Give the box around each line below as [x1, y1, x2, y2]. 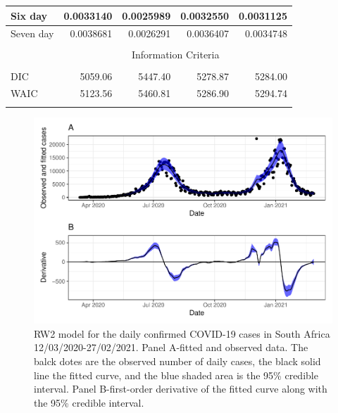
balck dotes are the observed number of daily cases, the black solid [34, 354, 321, 369]
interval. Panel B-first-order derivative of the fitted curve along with [34, 381, 327, 396]
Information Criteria [131, 47, 220, 62]
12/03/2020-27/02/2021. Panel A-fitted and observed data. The [34, 340, 308, 355]
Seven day [11, 26, 54, 41]
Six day [11, 8, 48, 23]
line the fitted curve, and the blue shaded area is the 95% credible [34, 367, 318, 382]
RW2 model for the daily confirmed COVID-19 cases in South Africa [34, 326, 330, 341]
